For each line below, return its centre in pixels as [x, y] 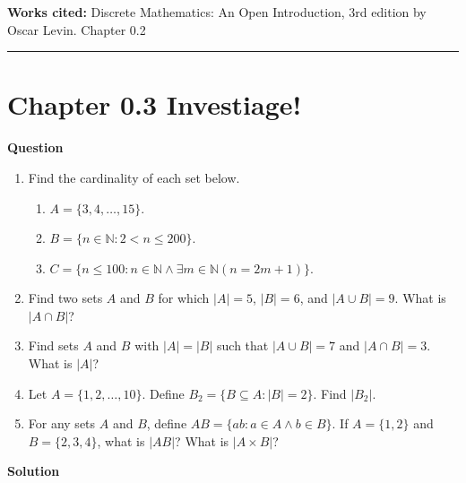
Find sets [53, 345]
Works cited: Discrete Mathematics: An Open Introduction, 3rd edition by [217, 12]
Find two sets [65, 298]
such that [243, 345]
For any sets [62, 423]
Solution [34, 471]
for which [184, 298]
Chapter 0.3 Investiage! [155, 104]
